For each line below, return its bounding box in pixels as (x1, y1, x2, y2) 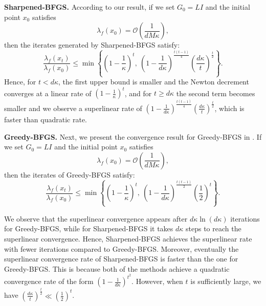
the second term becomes (176, 88, 255, 98)
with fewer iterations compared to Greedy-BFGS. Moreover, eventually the (4, 243, 239, 254)
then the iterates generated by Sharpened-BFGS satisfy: (4, 39, 180, 50)
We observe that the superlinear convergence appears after (4, 213, 188, 224)
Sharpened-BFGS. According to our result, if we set (4, 2, 175, 12)
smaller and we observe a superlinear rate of (4, 102, 142, 113)
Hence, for (4, 76, 36, 87)
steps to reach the (186, 223, 241, 234)
